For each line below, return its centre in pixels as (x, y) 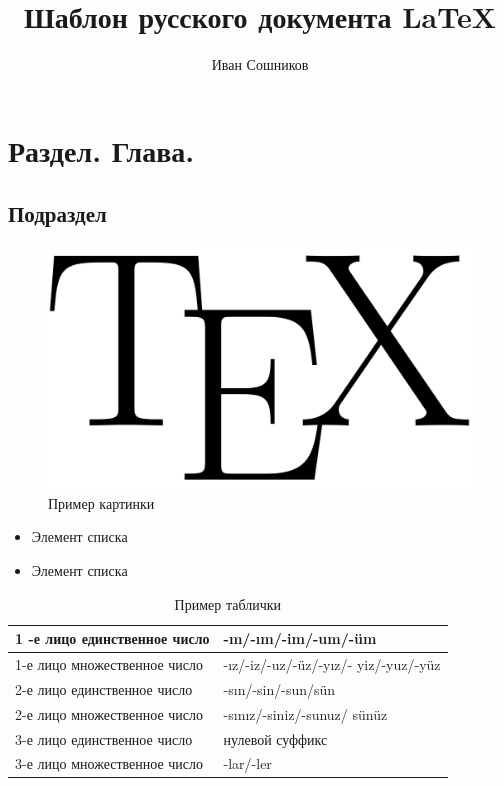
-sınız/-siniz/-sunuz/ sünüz (305, 713)
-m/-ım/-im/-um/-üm (300, 638)
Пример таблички (227, 603)
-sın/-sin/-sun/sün (279, 688)
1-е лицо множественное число (109, 663)
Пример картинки (101, 502)
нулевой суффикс (275, 738)
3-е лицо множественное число (109, 763)
